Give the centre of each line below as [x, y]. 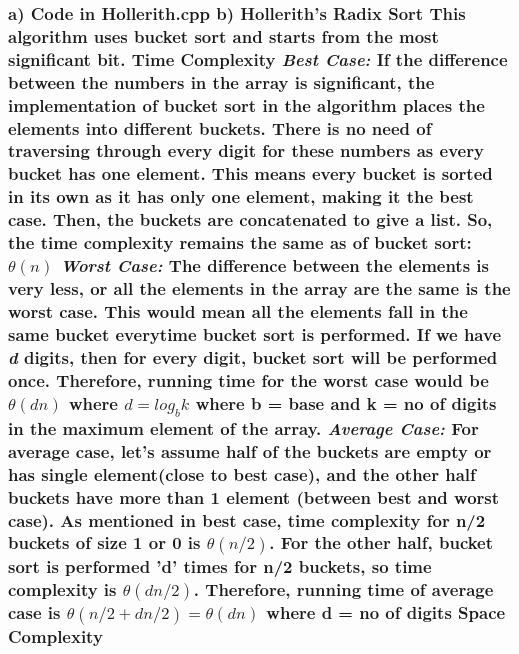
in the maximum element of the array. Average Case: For [243, 427]
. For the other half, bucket [381, 542]
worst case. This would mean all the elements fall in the [238, 310]
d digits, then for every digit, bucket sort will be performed [253, 356]
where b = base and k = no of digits [346, 402]
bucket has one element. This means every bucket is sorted [250, 173]
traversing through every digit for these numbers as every [246, 150]
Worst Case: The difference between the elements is [275, 265]
